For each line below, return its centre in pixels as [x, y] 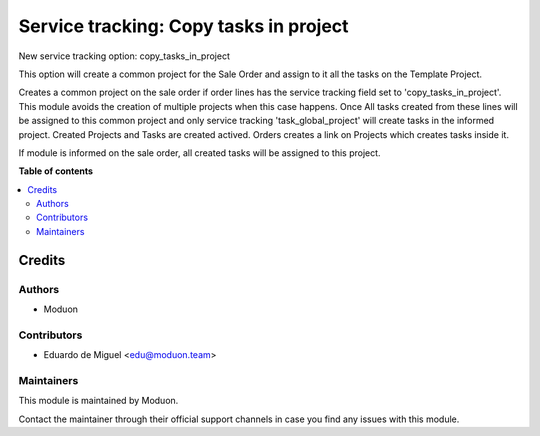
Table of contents [56, 171]
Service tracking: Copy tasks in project [183, 26]
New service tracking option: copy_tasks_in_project [124, 56]
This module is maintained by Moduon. [98, 401]
